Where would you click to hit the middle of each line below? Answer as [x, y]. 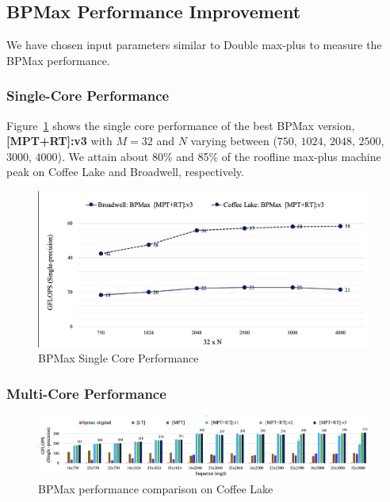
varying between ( [234, 141]
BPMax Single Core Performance [119, 358]
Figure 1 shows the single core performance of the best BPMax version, [181, 125]
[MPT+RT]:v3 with [59, 141]
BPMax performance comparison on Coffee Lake [156, 488]
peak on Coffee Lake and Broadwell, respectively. [125, 172]
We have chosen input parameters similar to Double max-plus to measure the [194, 45]
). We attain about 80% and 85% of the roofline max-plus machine [219, 156]
